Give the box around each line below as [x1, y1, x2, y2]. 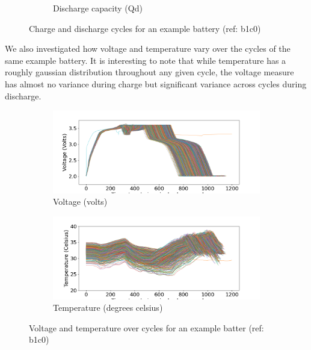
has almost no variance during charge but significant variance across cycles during [5, 77, 307, 90]
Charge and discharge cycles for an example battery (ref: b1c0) [29, 22, 261, 34]
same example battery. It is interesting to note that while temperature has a [5, 54, 286, 66]
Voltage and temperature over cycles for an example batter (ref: [29, 321, 264, 334]
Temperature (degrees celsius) [53, 301, 163, 314]
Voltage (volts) [53, 195, 108, 208]
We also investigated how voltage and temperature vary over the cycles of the [5, 42, 291, 55]
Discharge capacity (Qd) [53, 2, 143, 14]
